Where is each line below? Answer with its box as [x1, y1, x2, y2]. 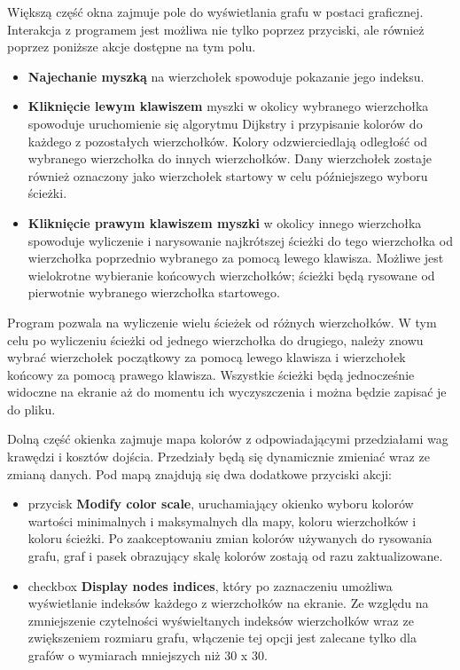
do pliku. [7, 399, 56, 418]
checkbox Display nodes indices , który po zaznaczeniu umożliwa [27, 576, 393, 595]
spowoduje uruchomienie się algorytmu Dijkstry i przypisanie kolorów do [27, 114, 423, 132]
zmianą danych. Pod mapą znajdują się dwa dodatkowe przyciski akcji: [7, 464, 393, 483]
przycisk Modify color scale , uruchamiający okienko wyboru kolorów [27, 494, 414, 513]
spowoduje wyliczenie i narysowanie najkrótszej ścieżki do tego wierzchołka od [27, 231, 453, 249]
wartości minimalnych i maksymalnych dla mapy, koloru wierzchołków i [27, 511, 417, 530]
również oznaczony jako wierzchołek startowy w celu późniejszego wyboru [27, 166, 428, 185]
